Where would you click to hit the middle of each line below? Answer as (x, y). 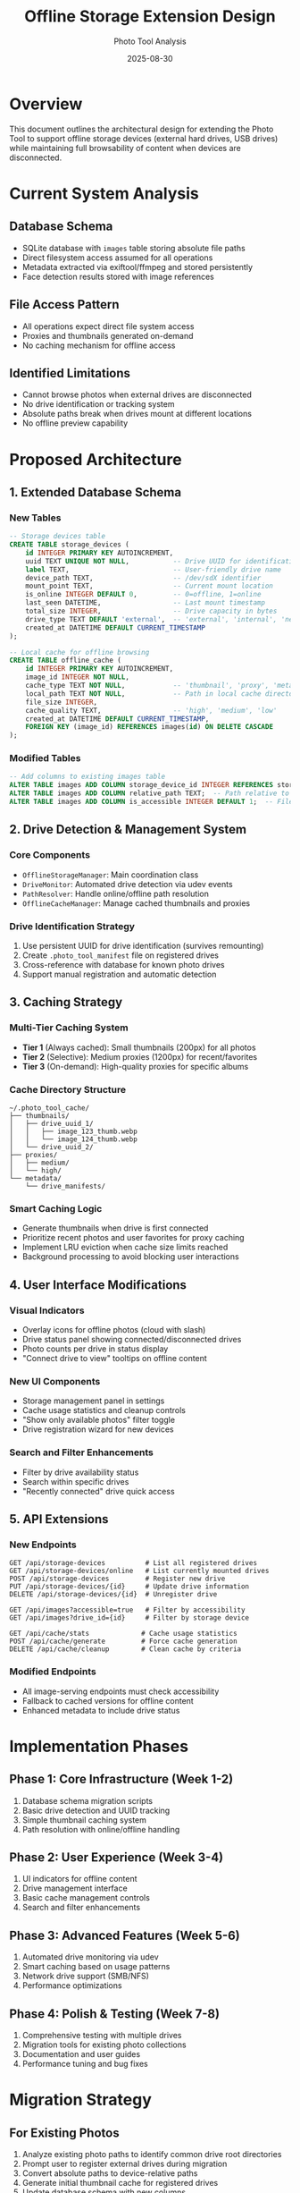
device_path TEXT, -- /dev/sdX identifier (143, 578)
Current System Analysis (104, 193)
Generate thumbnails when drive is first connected (115, 1228)
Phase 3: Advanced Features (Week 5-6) (125, 1935)
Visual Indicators (47, 1310)
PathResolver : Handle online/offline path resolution (116, 893)
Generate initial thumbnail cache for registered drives (120, 2182)
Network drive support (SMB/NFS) (86, 1976)
